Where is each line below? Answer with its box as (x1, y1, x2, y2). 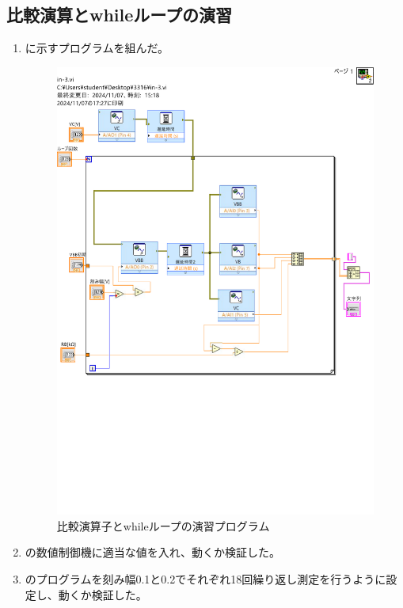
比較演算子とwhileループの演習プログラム (56, 517, 270, 534)
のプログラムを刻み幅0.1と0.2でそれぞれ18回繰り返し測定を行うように (25, 571, 386, 587)
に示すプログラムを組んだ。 (25, 40, 169, 56)
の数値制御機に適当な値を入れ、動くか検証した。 (25, 544, 280, 560)
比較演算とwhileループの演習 (6, 2, 233, 27)
